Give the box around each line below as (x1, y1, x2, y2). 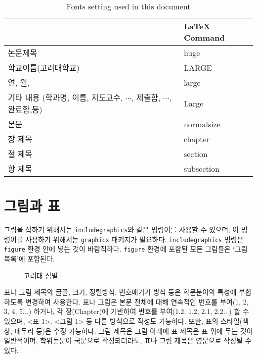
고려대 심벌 (24, 270, 58, 280)
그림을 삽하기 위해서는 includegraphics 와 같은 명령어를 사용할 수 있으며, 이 (4, 224, 239, 235)
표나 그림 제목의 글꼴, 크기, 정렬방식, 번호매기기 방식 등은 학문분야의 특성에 (4, 287, 237, 297)
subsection (183, 162, 220, 174)
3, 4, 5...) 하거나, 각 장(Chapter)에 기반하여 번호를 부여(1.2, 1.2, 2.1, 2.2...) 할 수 (4, 306, 249, 316)
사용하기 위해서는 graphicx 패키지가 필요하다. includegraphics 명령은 (25, 234, 244, 244)
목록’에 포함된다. (4, 254, 55, 264)
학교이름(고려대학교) (8, 62, 80, 73)
